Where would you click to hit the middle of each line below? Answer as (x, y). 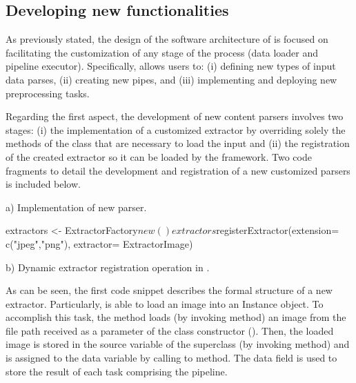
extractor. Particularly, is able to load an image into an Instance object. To (165, 303)
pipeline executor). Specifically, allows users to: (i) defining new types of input (171, 66)
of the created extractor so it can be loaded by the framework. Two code (159, 156)
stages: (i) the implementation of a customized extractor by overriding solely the (176, 129)
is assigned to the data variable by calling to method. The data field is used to (171, 358)
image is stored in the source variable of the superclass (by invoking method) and (178, 344)
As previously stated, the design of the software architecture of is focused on (167, 39)
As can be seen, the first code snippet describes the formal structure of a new (169, 290)
